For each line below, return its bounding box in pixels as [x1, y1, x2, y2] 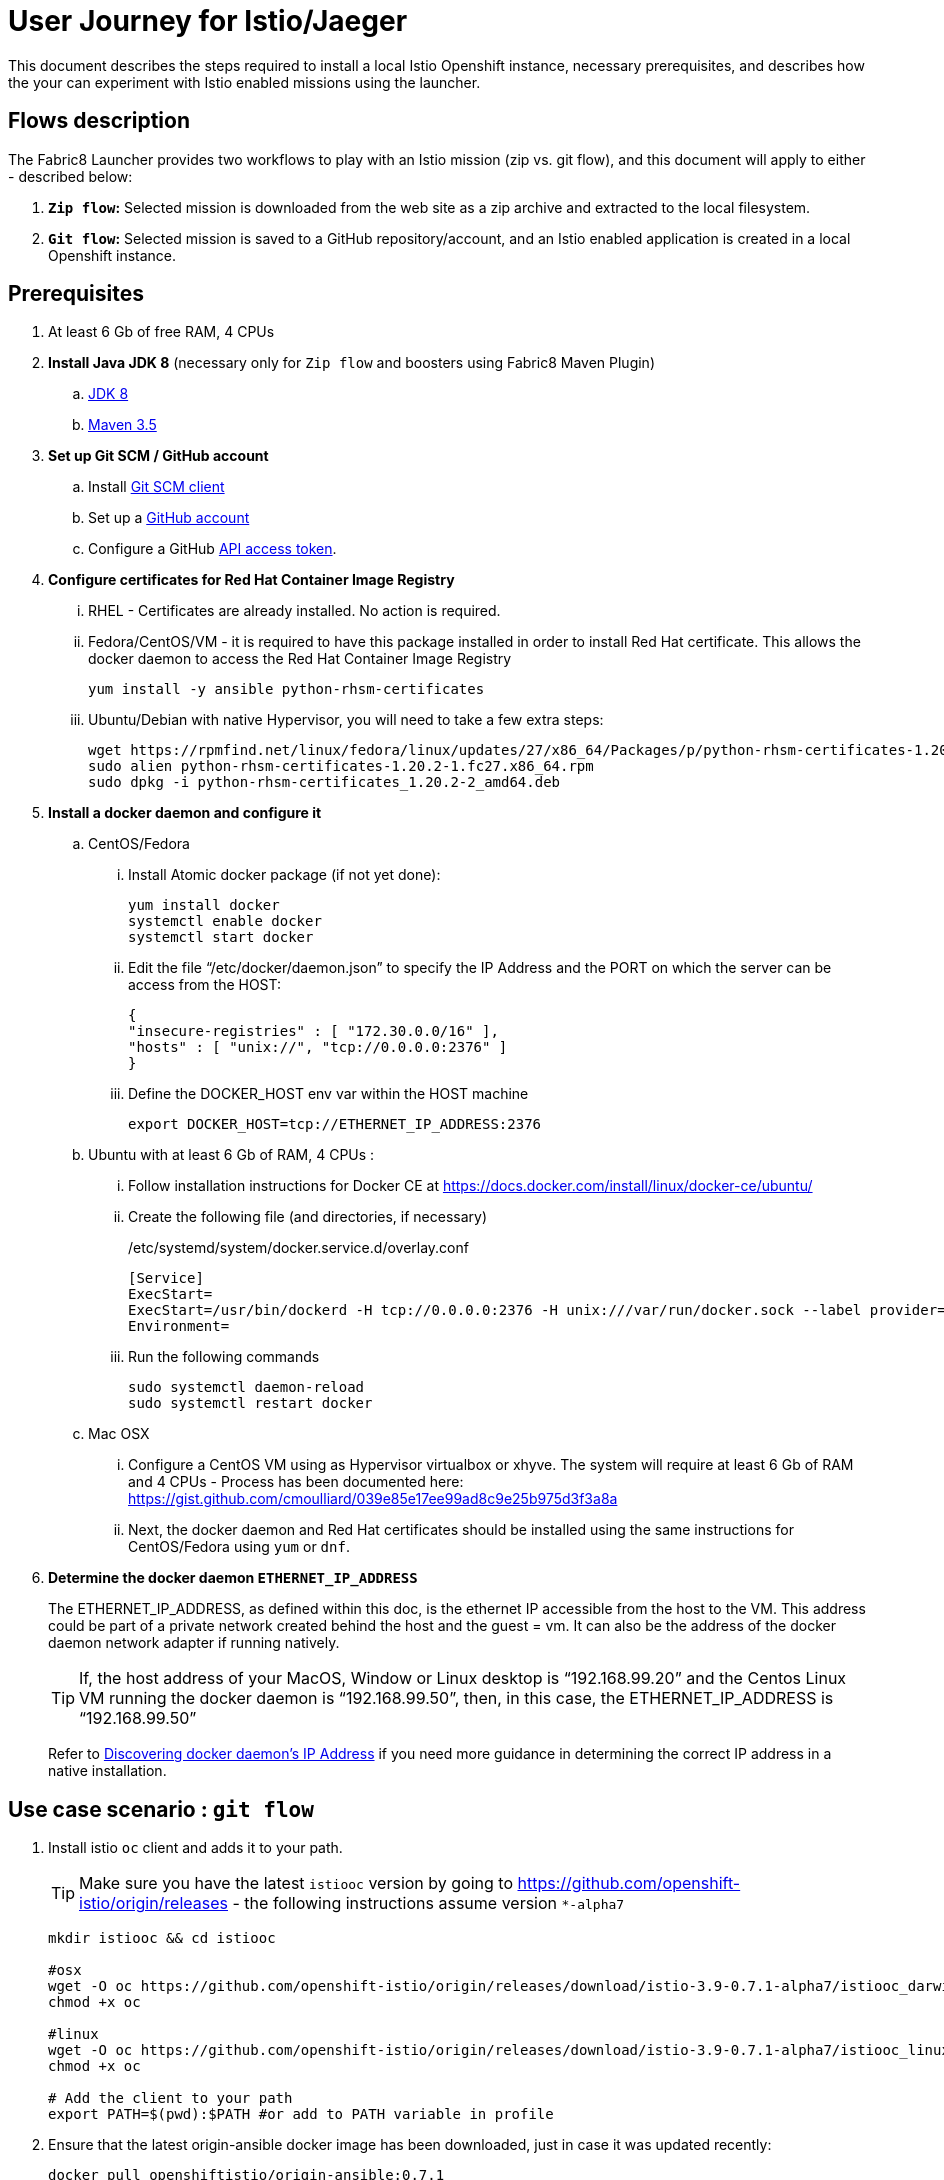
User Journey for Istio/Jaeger [8, 4, 408, 38]
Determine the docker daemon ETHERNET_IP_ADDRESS [48, 1569, 418, 1587]
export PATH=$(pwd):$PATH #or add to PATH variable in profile [48, 2106, 554, 2123]
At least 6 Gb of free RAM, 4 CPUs [48, 323, 275, 341]
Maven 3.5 [88, 416, 157, 434]
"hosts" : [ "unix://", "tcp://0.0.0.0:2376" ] [128, 1039, 508, 1056]
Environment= [128, 1318, 230, 1335]
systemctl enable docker [128, 913, 322, 930]
